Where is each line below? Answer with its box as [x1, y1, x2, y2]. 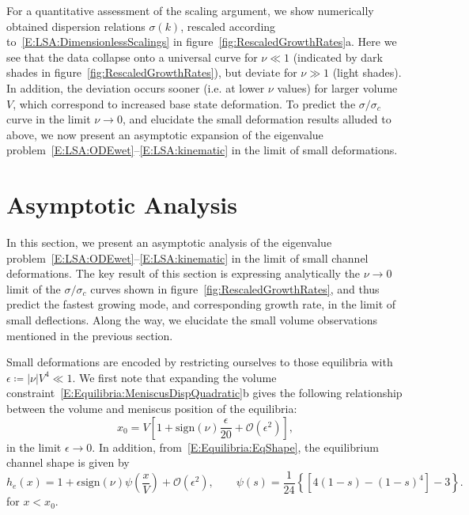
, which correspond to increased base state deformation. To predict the [13, 95, 356, 112]
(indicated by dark [293, 48, 383, 65]
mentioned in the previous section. [6, 327, 173, 343]
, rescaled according [180, 17, 276, 34]
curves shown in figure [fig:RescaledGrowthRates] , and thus [90, 280, 380, 297]
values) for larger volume [277, 79, 398, 96]
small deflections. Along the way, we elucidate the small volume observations [6, 312, 377, 328]
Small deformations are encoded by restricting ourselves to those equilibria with [6, 354, 393, 370]
